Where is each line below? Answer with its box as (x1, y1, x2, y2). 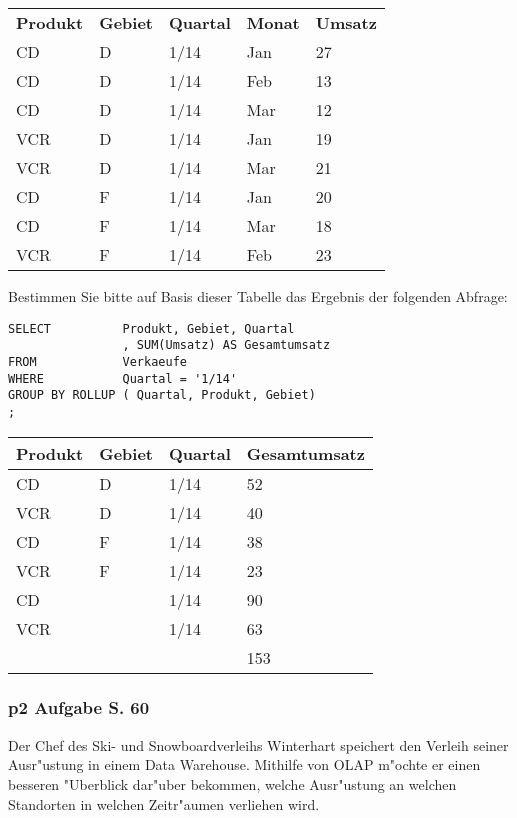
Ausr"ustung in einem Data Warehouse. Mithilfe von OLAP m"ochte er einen (8, 754, 481, 775)
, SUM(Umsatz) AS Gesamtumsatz (122, 338, 331, 353)
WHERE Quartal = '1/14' (8, 371, 238, 386)
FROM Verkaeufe (8, 354, 187, 369)
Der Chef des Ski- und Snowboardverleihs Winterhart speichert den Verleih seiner (8, 734, 509, 755)
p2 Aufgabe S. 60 (8, 695, 150, 720)
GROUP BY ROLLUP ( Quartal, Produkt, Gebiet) (8, 388, 316, 403)
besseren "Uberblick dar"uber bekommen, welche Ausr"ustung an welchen (8, 773, 457, 794)
